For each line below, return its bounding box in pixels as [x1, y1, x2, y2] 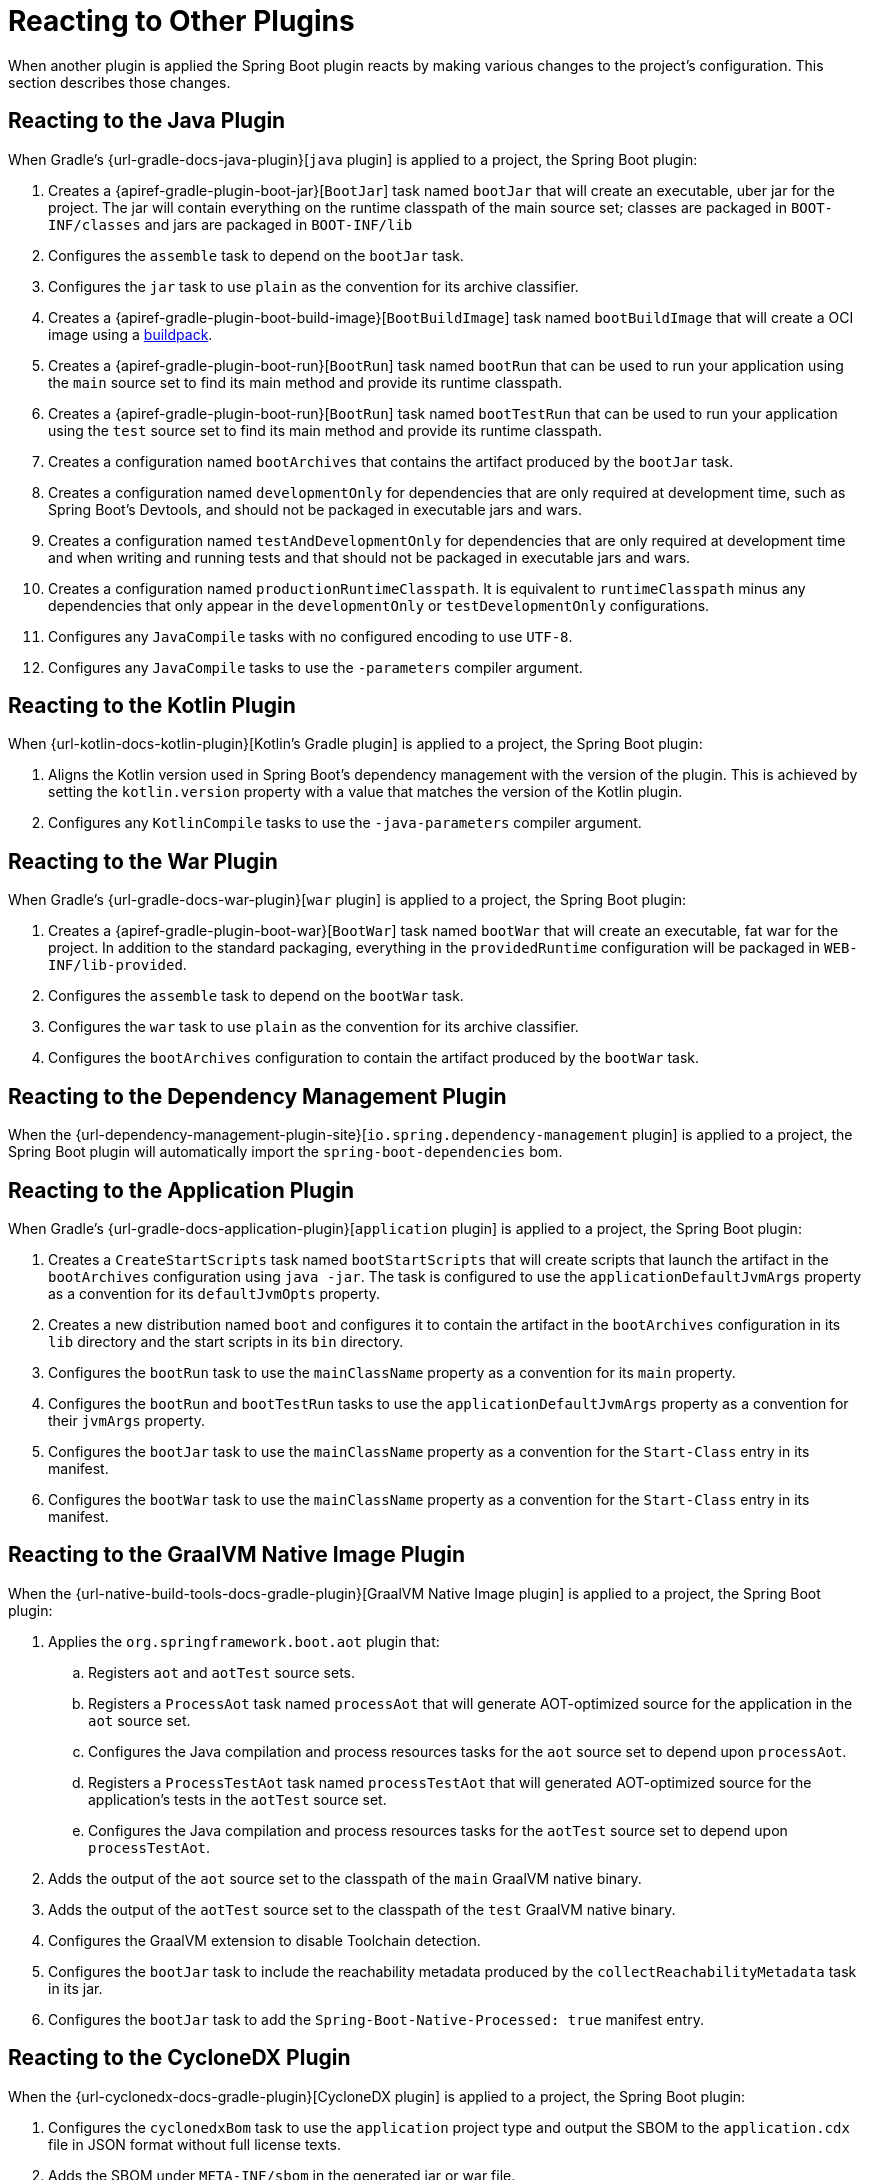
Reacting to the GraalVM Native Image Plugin [8, 1542, 466, 1568]
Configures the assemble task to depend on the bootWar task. [48, 987, 464, 1005]
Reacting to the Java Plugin [8, 108, 286, 134]
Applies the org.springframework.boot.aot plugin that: [48, 1632, 440, 1650]
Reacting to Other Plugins [8, 4, 355, 38]
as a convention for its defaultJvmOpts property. [48, 1284, 380, 1302]
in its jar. [48, 1979, 103, 1997]
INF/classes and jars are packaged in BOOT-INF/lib [48, 215, 413, 233]
